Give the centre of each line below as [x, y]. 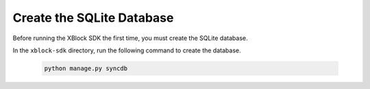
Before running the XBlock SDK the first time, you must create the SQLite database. [130, 38]
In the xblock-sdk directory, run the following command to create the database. [127, 50]
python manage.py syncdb [86, 68]
